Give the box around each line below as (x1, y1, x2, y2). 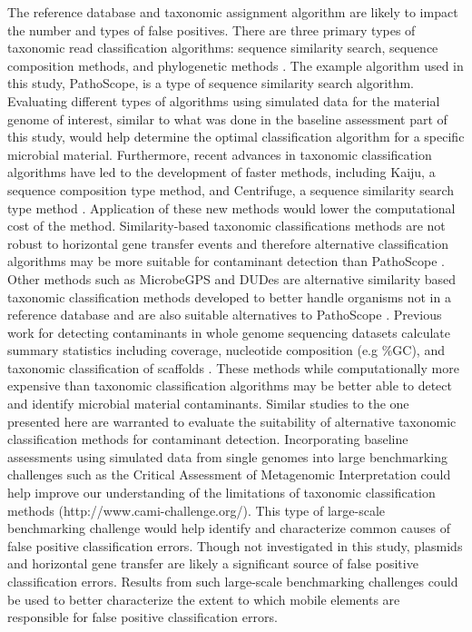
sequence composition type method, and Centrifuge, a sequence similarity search (7, 180, 455, 199)
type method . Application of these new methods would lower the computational (7, 198, 456, 217)
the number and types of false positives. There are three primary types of (7, 20, 416, 39)
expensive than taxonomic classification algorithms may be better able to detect (7, 376, 452, 395)
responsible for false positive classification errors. (7, 607, 278, 627)
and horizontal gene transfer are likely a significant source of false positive (7, 554, 418, 573)
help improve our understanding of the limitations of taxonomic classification (7, 483, 436, 502)
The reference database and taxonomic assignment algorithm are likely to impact (7, 3, 458, 21)
